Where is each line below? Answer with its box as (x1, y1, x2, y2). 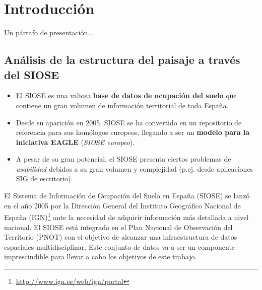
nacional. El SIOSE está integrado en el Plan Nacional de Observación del (4, 222, 233, 232)
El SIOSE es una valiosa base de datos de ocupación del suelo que (16, 90, 237, 101)
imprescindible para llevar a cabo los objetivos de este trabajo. (4, 251, 197, 262)
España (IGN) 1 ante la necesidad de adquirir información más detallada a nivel (4, 210, 249, 222)
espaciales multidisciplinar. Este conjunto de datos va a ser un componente (4, 241, 235, 252)
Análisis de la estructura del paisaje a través (4, 52, 240, 67)
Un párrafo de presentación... (4, 27, 94, 38)
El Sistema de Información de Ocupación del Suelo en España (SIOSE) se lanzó (4, 190, 250, 201)
